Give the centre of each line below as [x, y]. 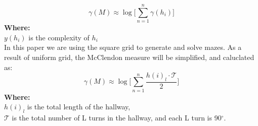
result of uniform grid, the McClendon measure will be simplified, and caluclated [129, 57]
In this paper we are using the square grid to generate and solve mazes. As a [123, 47]
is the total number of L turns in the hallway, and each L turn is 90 [117, 118]
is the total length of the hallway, [79, 107]
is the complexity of [59, 37]
